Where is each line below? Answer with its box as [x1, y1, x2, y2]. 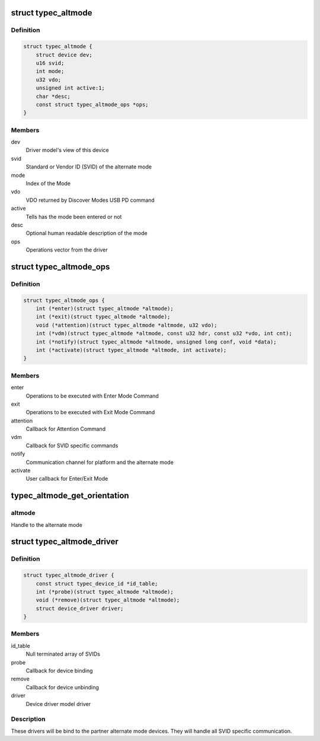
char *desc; [36, 93, 71, 100]
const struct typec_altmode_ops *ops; [36, 101, 149, 108]
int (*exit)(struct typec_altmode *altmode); [36, 313, 171, 320]
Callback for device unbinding [25, 683, 99, 691]
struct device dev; [36, 51, 93, 58]
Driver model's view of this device [25, 147, 109, 154]
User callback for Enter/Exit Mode [25, 475, 108, 482]
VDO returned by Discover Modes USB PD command [25, 196, 155, 203]
